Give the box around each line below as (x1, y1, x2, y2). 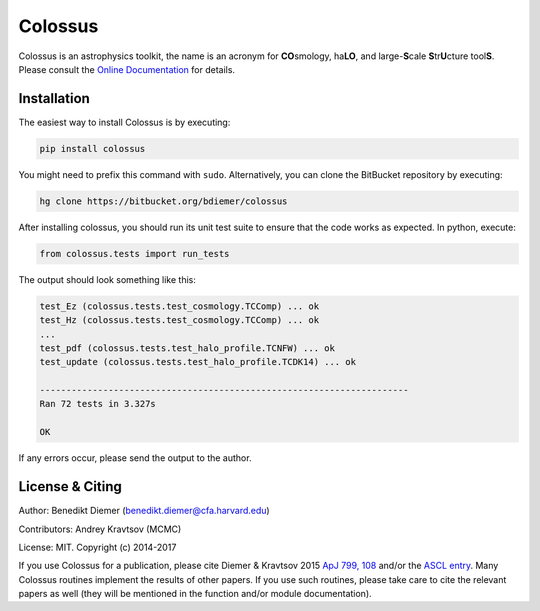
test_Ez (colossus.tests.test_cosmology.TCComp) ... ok (39, 300, 320, 312)
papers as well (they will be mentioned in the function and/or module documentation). (18, 588, 372, 600)
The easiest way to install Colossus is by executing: (18, 116, 231, 128)
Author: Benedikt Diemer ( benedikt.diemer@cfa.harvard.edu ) (18, 505, 270, 517)
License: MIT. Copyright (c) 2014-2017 (18, 541, 177, 553)
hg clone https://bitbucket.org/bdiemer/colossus (39, 195, 288, 207)
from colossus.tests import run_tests (39, 248, 230, 259)
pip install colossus (39, 143, 146, 154)
